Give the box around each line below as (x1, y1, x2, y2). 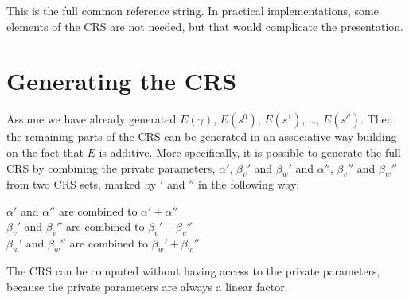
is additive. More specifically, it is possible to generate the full (99, 143, 401, 160)
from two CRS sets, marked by (6, 176, 157, 193)
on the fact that (6, 143, 84, 160)
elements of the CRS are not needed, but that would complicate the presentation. (6, 18, 403, 34)
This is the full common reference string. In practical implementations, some (6, 2, 379, 18)
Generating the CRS (6, 64, 237, 97)
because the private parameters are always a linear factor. (6, 278, 288, 294)
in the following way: (197, 176, 300, 193)
